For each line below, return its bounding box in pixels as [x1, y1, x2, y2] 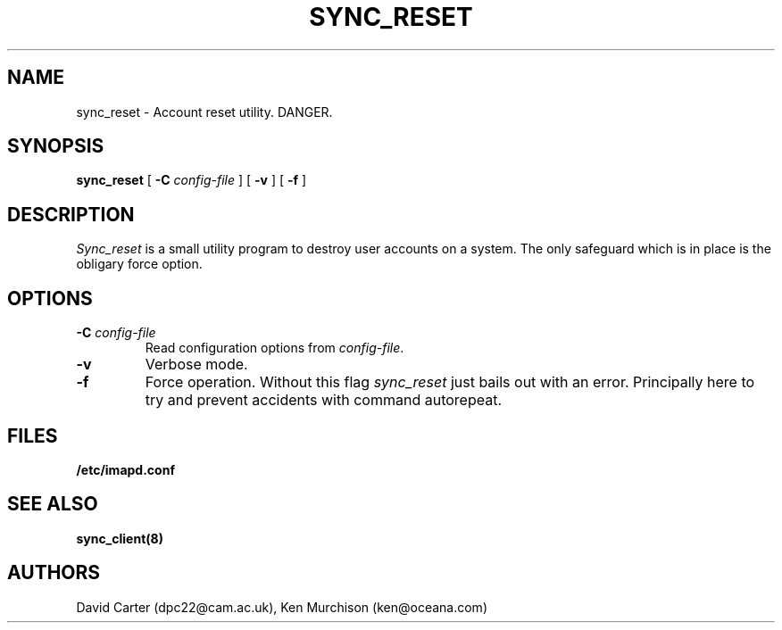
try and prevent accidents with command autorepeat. [145, 391, 502, 410]
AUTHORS [7, 561, 101, 584]
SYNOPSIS [7, 135, 104, 158]
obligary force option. [76, 256, 203, 272]
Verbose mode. [145, 355, 248, 374]
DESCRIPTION [7, 203, 135, 226]
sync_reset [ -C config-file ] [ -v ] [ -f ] [76, 172, 307, 188]
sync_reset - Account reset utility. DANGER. [76, 104, 333, 120]
